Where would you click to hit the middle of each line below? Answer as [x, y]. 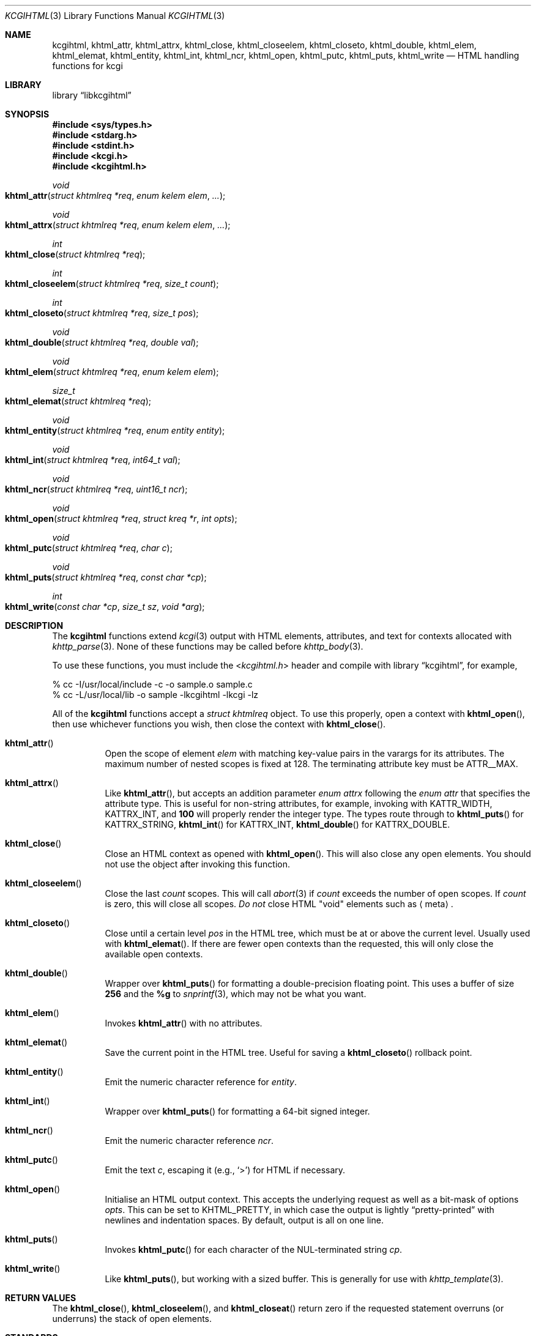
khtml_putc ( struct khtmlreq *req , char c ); [89, 548]
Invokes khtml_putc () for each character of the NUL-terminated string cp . [254, 1249]
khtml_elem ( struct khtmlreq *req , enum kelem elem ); [112, 372]
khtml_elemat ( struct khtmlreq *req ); [78, 401]
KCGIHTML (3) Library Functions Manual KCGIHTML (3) [115, 16]
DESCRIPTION [34, 625]
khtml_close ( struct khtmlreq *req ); [75, 254]
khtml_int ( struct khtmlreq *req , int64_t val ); [93, 460]
